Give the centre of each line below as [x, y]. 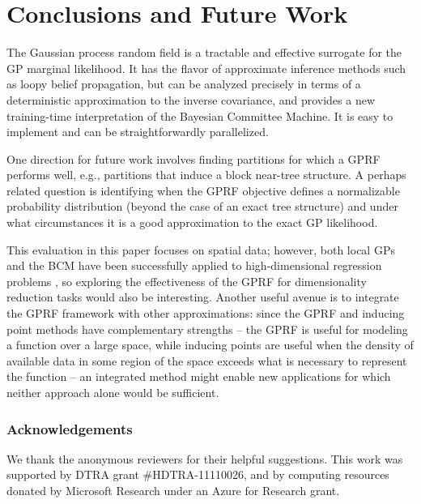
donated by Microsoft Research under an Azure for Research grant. [173, 490]
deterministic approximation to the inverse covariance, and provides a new [191, 99]
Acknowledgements [70, 428]
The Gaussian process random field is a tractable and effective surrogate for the [204, 52]
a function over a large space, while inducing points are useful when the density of [210, 345]
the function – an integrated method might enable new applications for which [199, 376]
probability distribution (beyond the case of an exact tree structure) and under [202, 206]
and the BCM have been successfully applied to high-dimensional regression [194, 265]
